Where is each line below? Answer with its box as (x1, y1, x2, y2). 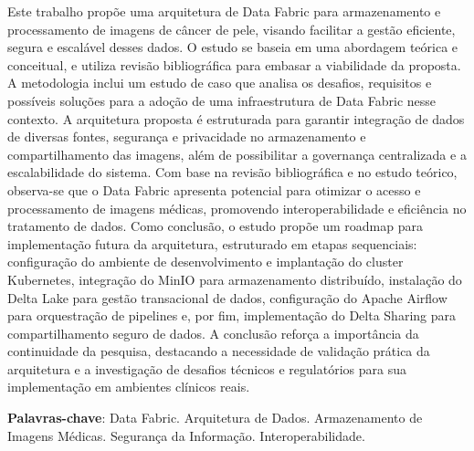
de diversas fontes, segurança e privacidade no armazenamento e (7, 127, 366, 146)
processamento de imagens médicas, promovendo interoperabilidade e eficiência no (7, 198, 467, 217)
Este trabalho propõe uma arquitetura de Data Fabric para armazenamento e (7, 2, 441, 20)
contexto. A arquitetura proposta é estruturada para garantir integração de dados (7, 109, 465, 128)
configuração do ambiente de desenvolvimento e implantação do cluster (7, 252, 404, 271)
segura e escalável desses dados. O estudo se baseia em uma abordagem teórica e (7, 37, 458, 57)
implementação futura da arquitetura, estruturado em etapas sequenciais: (7, 234, 417, 253)
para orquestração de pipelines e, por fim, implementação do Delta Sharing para (7, 306, 456, 325)
